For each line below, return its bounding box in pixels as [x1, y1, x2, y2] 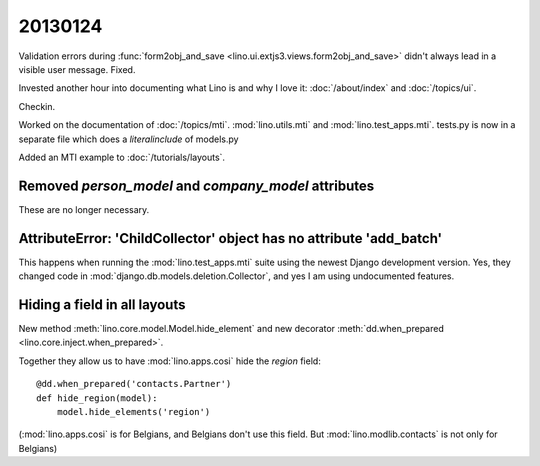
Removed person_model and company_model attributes [18, 177, 375, 194]
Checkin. [18, 100, 56, 112]
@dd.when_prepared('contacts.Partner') [36, 378, 232, 390]
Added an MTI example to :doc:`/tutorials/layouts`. [18, 151, 225, 163]
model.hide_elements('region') [56, 406, 211, 417]
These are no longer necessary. [18, 203, 150, 215]
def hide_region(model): [36, 392, 158, 404]
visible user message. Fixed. [18, 63, 136, 75]
